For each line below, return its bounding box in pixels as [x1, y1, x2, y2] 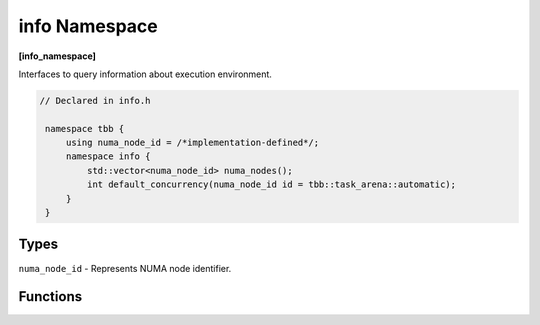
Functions [18, 288, 83, 305]
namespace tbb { [45, 123, 125, 134]
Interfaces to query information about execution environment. [18, 68, 272, 80]
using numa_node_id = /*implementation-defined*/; [65, 137, 320, 149]
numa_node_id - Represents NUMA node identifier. [18, 262, 232, 274]
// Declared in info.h [39, 95, 151, 106]
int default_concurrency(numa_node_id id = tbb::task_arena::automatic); [86, 179, 457, 190]
